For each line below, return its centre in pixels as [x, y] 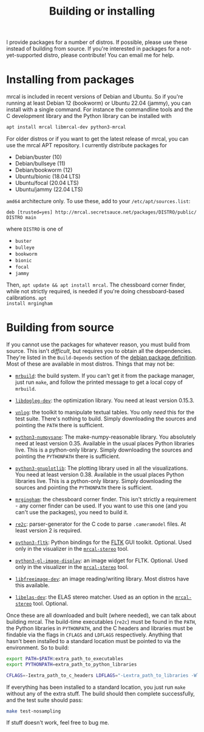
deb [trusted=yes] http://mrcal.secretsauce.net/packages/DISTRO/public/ [102, 212]
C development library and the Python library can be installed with [89, 116]
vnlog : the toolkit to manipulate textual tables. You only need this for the [105, 412]
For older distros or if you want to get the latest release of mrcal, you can [97, 139]
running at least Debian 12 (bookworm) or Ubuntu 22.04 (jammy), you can [99, 103]
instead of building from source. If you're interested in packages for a [93, 49]
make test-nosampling [34, 711]
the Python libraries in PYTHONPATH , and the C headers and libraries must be [100, 628]
